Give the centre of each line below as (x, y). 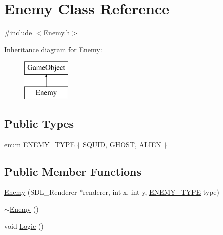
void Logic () (24, 226)
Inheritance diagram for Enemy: (53, 49)
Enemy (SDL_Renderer (41, 192)
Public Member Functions (73, 171)
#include (18, 32)
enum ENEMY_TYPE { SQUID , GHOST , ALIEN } (86, 144)
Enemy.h (57, 32)
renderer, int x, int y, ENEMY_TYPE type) (151, 192)
